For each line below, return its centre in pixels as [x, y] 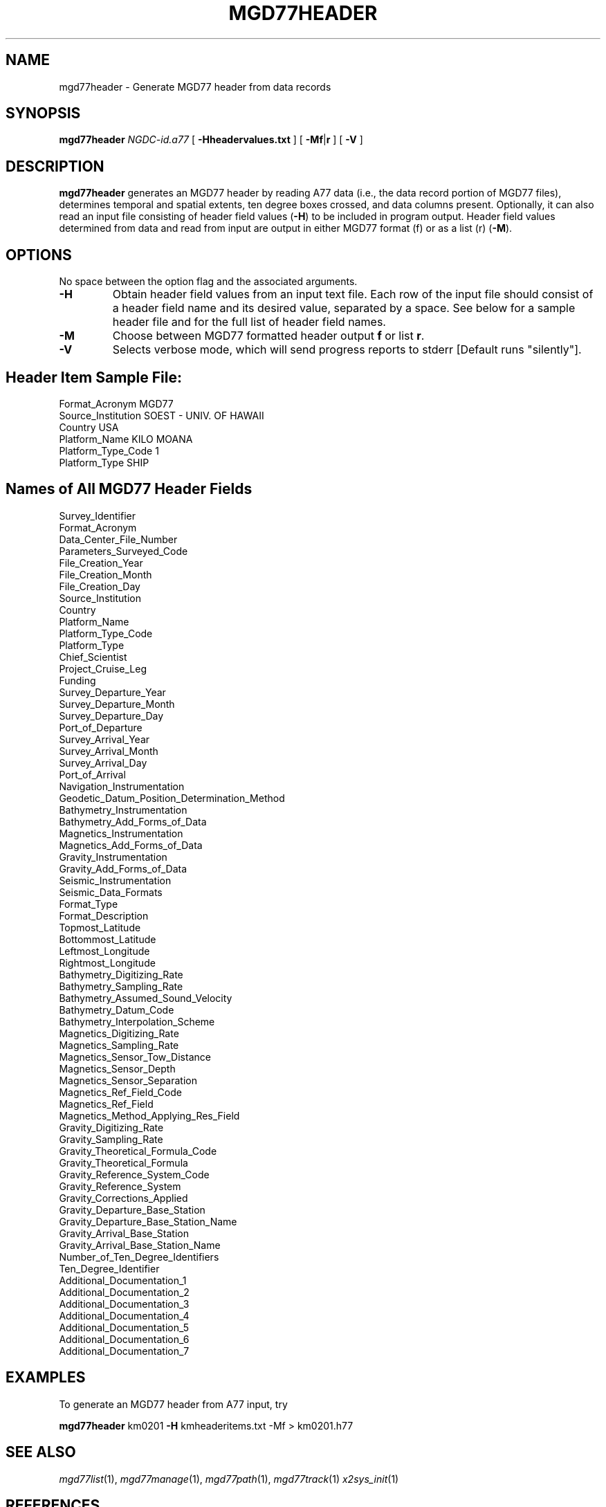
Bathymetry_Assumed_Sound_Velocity [146, 998]
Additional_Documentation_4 [124, 1315]
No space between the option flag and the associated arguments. [208, 282]
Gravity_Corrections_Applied [123, 1198]
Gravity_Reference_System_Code [134, 1174]
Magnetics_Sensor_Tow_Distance [135, 1057]
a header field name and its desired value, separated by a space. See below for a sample [344, 308]
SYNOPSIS [43, 113]
